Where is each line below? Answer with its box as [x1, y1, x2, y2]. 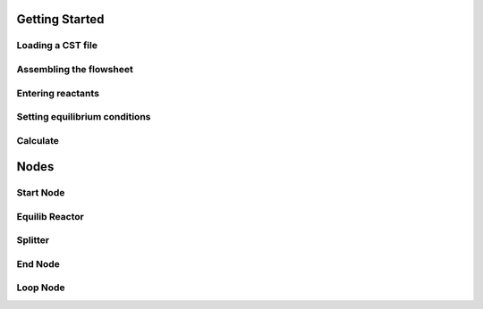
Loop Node [16, 281, 66, 294]
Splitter [16, 234, 49, 246]
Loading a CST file [16, 39, 98, 52]
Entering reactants [16, 87, 100, 99]
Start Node [16, 187, 65, 199]
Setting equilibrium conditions [16, 111, 151, 123]
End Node [16, 257, 60, 270]
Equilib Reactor [16, 210, 85, 222]
